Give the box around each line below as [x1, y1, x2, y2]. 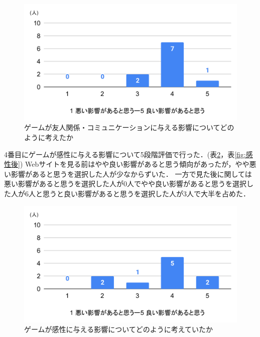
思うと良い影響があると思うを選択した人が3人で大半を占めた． [42, 188, 250, 199]
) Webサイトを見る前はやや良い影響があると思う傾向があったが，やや [20, 159, 249, 169]
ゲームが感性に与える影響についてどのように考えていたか [24, 324, 213, 334]
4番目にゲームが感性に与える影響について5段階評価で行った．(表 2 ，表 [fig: [4, 149, 246, 159]
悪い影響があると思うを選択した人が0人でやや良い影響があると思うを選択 [4, 178, 246, 189]
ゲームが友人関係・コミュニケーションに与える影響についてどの [24, 122, 234, 133]
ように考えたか [24, 132, 73, 143]
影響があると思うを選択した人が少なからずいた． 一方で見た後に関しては [11, 168, 252, 179]
